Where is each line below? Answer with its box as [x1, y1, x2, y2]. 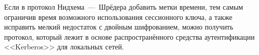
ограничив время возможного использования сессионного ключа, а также [4, 11, 232, 22]
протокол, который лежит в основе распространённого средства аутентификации [4, 31, 255, 42]
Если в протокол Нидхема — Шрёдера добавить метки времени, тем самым [4, 2, 243, 12]
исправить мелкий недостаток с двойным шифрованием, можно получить [4, 21, 233, 32]
